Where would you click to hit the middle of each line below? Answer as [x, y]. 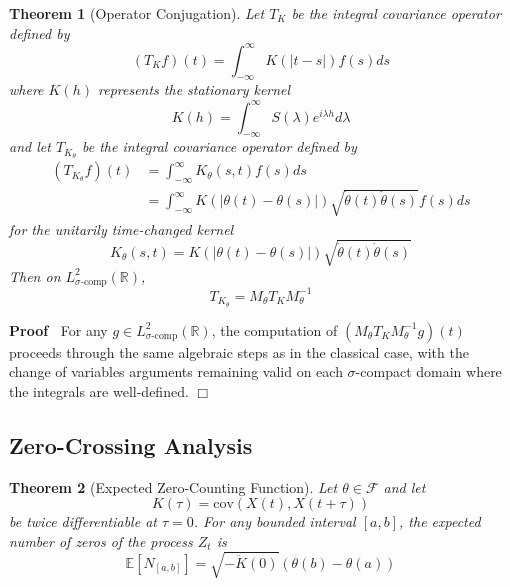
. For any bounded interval [274, 521]
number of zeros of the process [101, 540]
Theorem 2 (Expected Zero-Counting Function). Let [173, 486]
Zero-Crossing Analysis [131, 444]
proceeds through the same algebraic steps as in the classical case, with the [239, 351]
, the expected [440, 521]
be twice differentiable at [83, 521]
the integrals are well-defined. [99, 390]
